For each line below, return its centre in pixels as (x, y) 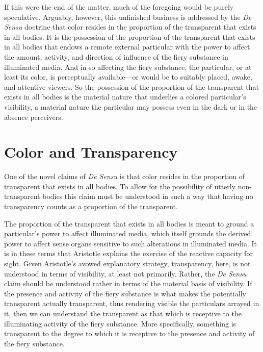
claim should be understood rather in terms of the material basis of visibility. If (128, 283)
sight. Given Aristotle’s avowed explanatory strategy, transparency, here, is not (127, 263)
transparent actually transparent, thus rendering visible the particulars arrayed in (132, 303)
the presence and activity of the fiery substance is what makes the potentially (125, 293)
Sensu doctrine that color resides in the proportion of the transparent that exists (130, 27)
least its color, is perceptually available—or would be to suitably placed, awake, (128, 77)
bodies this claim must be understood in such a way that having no (148, 196)
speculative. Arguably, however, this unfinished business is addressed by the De (128, 17)
